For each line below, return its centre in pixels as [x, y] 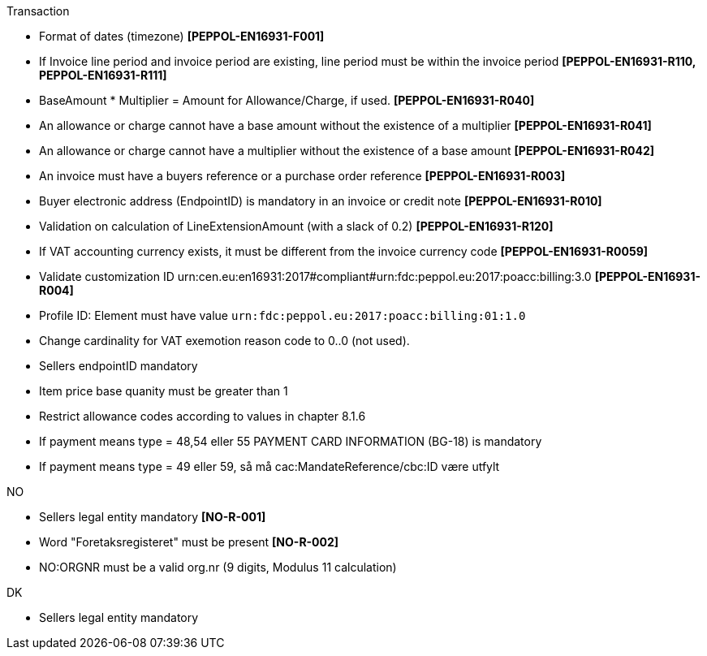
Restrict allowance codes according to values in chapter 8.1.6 [203, 416]
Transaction [38, 11]
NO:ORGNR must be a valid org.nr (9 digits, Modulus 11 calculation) [218, 567]
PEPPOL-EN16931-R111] [103, 75]
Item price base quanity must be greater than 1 [164, 391]
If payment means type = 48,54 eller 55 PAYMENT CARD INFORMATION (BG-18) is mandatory [291, 441]
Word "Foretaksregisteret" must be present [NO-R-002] [189, 542]
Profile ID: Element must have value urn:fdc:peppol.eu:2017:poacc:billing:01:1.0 [282, 315]
